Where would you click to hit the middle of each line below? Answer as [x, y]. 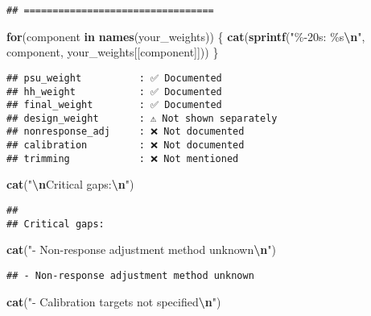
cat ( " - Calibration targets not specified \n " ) [114, 301]
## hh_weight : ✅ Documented [114, 91]
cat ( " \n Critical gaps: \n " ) [70, 184]
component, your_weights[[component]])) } [113, 52]
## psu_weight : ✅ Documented [114, 78]
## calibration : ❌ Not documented [126, 146]
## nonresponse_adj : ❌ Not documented [126, 132]
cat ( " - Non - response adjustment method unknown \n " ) [141, 249]
